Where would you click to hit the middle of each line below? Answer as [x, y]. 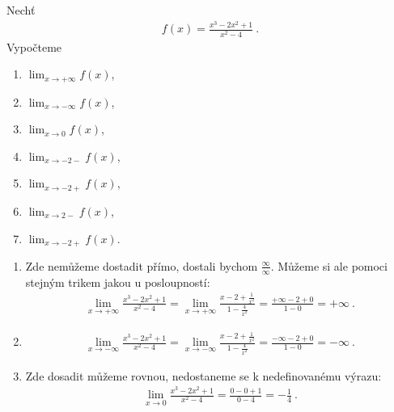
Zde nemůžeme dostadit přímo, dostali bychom [142, 265]
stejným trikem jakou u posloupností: [118, 282]
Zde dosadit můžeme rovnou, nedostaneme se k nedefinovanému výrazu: [203, 375]
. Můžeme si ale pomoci [329, 265]
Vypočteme [34, 46]
